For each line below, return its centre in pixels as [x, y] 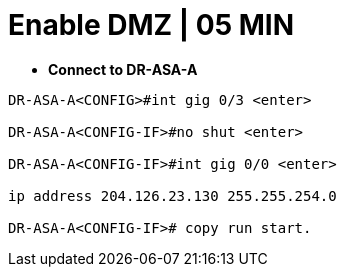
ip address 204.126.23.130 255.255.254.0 [172, 195]
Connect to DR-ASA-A [123, 69]
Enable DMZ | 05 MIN [151, 25]
